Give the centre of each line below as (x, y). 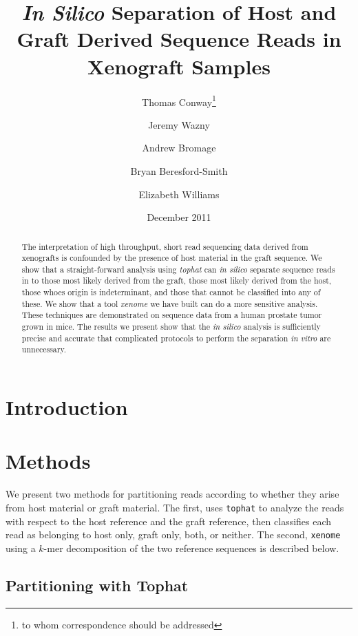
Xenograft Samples (179, 66)
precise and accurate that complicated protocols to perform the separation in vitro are (176, 338)
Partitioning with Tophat (97, 585)
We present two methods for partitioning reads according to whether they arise (172, 494)
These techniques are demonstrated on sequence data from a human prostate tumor (172, 315)
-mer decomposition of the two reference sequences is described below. (191, 548)
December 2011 (179, 217)
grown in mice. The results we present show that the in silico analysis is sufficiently (171, 327)
